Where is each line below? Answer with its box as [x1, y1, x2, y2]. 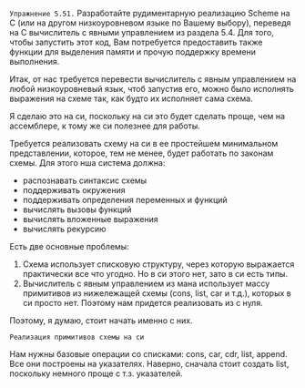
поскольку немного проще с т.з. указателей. [9, 368, 183, 379]
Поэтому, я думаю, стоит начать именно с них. [9, 315, 193, 326]
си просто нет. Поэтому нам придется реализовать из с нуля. [22, 298, 263, 308]
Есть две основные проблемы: [9, 241, 129, 251]
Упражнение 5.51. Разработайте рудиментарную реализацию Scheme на [9, 8, 290, 18]
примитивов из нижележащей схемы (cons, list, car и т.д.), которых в [22, 288, 291, 299]
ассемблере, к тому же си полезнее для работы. [9, 120, 200, 131]
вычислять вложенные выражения [22, 214, 159, 224]
